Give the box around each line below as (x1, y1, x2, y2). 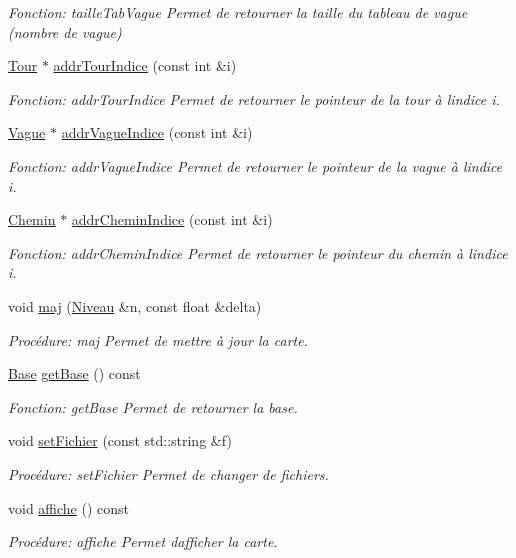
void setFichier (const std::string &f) (8, 430, 232, 451)
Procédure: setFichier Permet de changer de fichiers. (8, 463, 329, 484)
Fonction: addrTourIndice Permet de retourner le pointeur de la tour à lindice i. (8, 88, 500, 109)
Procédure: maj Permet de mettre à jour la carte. (8, 329, 308, 350)
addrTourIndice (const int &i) (53, 55, 237, 76)
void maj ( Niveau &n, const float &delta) (8, 295, 262, 316)
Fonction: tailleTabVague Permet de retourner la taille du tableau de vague (8, 2, 468, 22)
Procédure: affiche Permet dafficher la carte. (8, 531, 278, 552)
